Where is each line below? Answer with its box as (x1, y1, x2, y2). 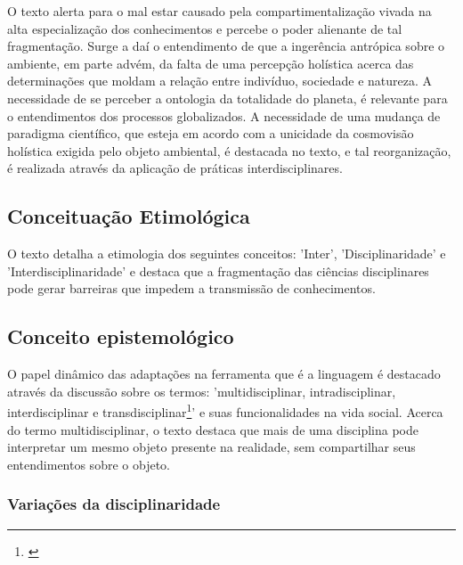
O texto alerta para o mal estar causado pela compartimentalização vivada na (7, 2, 432, 20)
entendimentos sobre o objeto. (7, 454, 170, 473)
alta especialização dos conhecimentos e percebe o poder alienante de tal (7, 19, 402, 37)
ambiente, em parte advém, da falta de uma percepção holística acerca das (7, 53, 414, 72)
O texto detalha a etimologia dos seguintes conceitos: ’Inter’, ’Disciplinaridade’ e (7, 244, 446, 263)
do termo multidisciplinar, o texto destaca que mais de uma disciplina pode (7, 420, 418, 438)
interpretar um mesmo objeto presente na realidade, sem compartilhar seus (7, 438, 416, 456)
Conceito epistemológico (7, 323, 234, 350)
